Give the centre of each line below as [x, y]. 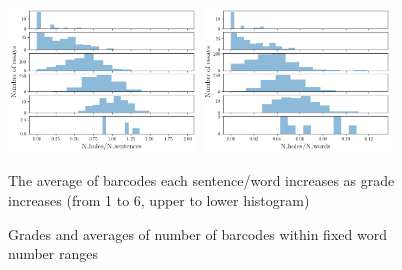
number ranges [53, 253]
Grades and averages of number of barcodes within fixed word [197, 233]
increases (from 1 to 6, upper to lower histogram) [159, 200]
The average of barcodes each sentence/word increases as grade [201, 180]
